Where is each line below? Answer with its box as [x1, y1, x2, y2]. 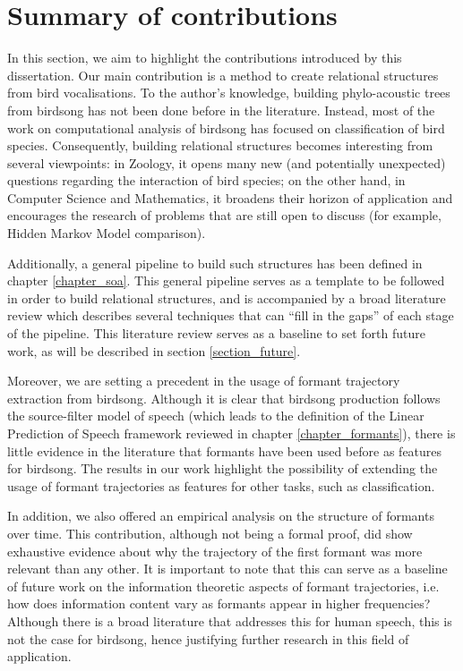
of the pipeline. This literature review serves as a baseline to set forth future [7, 324, 425, 343]
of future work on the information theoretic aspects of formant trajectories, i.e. [7, 576, 440, 595]
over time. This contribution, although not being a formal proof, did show [7, 523, 413, 542]
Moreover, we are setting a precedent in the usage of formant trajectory [7, 371, 400, 390]
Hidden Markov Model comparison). [7, 224, 206, 242]
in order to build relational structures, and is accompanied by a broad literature [7, 288, 446, 307]
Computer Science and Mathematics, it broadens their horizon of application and [7, 188, 453, 207]
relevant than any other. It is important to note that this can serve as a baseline [7, 559, 448, 578]
